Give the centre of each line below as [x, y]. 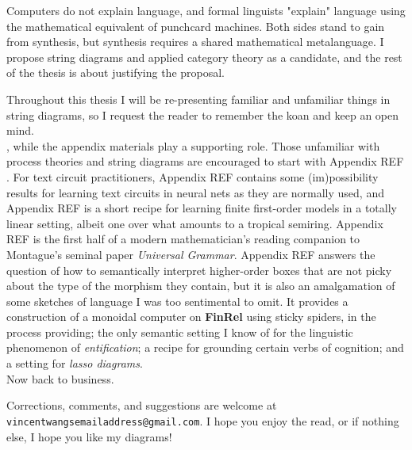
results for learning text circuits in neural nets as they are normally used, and [195, 192]
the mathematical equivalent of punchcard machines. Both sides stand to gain [196, 26]
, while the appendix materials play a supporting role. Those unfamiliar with [193, 145]
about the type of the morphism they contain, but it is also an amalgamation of [201, 286]
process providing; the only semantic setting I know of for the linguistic [180, 332]
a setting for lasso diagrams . [75, 363]
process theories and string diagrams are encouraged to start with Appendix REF [205, 161]
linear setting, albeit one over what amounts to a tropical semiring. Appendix [195, 223]
